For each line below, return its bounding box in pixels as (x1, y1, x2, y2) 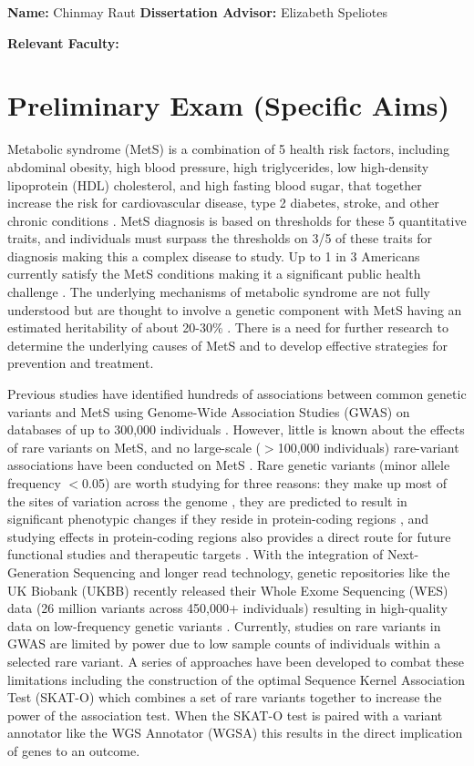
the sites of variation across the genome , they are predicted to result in (7, 491, 407, 510)
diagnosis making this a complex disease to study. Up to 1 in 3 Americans (7, 246, 420, 265)
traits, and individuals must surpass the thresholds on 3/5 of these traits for (7, 229, 433, 248)
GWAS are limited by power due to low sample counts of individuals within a (7, 634, 441, 653)
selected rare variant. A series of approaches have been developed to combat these (7, 651, 465, 670)
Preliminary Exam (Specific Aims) (7, 87, 449, 124)
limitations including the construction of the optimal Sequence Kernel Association (7, 669, 466, 689)
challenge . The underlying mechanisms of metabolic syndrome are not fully (7, 282, 430, 301)
